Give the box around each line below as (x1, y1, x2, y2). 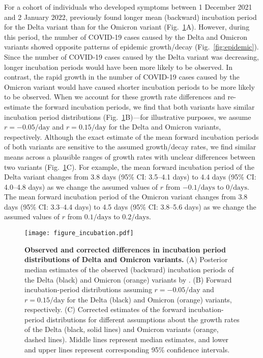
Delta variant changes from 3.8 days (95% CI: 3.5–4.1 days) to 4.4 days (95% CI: (4, 171, 256, 182)
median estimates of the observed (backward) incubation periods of (24, 264, 234, 274)
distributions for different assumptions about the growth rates (46, 314, 240, 324)
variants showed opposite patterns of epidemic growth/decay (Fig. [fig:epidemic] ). (4, 41, 259, 52)
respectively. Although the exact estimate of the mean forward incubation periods (4, 131, 259, 142)
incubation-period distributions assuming (24, 284, 152, 295)
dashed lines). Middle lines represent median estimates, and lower (24, 334, 229, 345)
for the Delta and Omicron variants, (108, 121, 221, 132)
